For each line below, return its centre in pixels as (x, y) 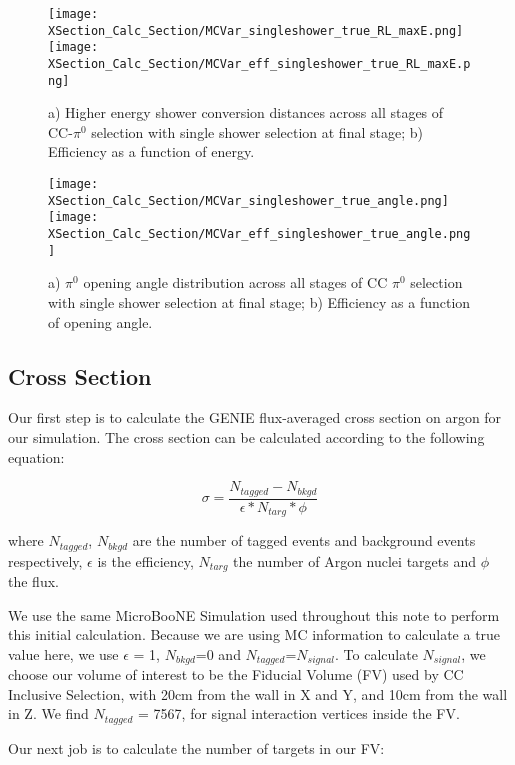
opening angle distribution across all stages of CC (235, 282)
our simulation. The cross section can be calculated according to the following (246, 436)
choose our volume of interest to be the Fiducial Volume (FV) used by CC (236, 674)
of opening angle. (100, 321)
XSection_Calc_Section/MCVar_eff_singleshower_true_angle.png (259, 234)
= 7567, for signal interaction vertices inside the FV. (299, 713)
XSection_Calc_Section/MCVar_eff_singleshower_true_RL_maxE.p (259, 63)
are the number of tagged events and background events (304, 540)
